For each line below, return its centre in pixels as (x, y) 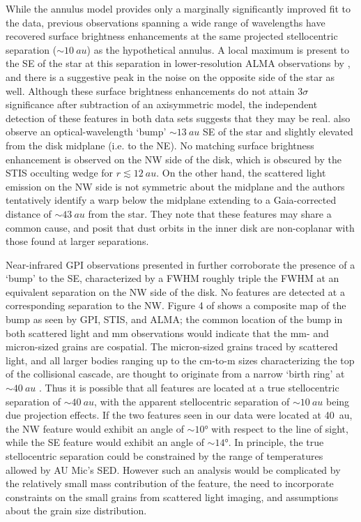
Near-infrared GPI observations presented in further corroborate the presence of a (180, 264)
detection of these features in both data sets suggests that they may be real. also (178, 118)
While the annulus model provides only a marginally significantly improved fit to (178, 8)
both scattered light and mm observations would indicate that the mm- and (167, 333)
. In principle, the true (276, 442)
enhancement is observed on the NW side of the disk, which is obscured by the (174, 159)
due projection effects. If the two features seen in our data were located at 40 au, (179, 415)
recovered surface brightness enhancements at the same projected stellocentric (172, 36)
